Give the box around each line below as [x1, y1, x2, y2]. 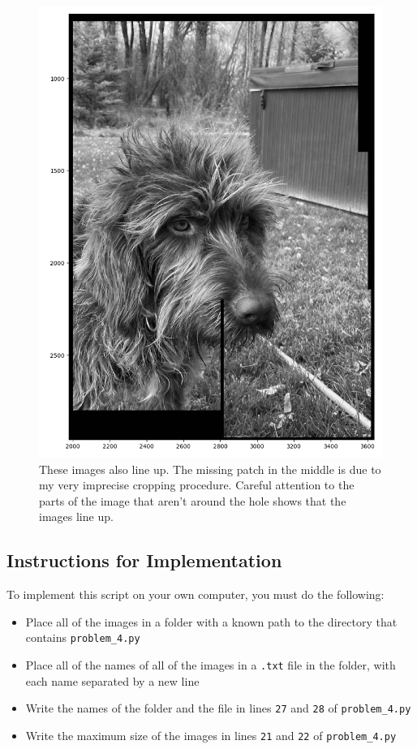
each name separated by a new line [25, 672, 200, 689]
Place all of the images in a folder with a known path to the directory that [25, 613, 398, 630]
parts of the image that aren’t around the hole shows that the [39, 492, 346, 509]
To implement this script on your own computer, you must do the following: [6, 586, 385, 603]
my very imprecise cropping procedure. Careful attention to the [39, 476, 355, 493]
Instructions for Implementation [6, 548, 282, 573]
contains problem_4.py [25, 629, 140, 646]
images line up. [39, 508, 114, 525]
